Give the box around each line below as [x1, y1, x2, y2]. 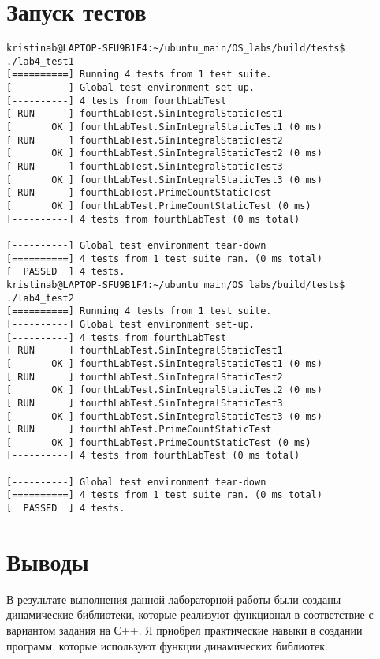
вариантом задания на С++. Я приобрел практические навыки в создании [6, 622, 363, 638]
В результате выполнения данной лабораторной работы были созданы [6, 590, 341, 607]
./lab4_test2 [6, 292, 74, 304]
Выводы [6, 545, 89, 577]
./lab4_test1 [6, 55, 74, 67]
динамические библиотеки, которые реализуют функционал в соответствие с [6, 606, 374, 623]
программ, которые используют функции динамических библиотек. [6, 637, 328, 653]
